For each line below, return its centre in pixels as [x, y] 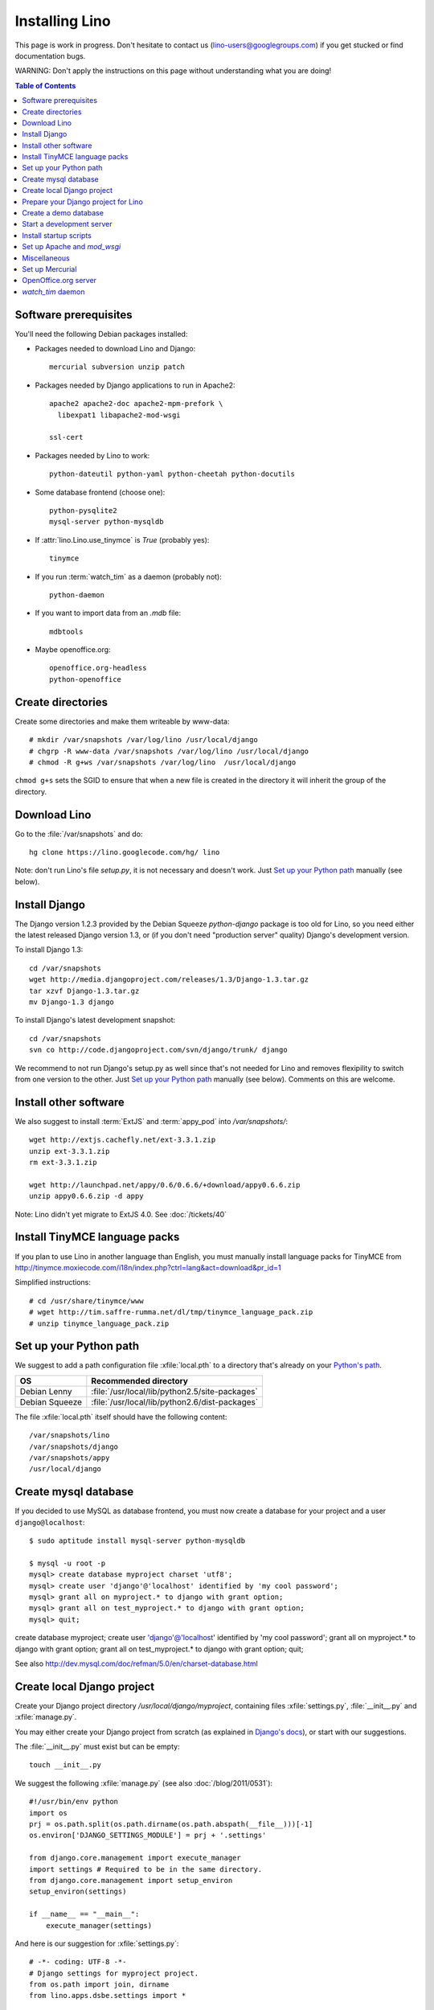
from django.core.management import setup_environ [131, 1880]
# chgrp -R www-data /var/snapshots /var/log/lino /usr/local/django [169, 751]
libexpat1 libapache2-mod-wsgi [119, 415]
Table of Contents [45, 85]
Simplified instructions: [53, 1282]
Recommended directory [140, 1380]
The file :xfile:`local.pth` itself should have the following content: [121, 1417]
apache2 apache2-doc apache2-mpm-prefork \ [136, 404]
